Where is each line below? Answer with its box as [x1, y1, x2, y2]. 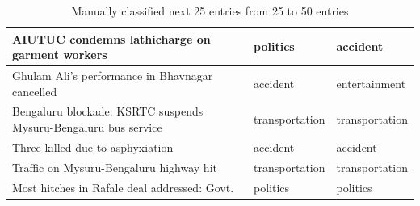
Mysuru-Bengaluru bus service [12, 119, 162, 136]
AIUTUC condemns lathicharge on [12, 30, 211, 47]
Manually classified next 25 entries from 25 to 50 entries [71, 2, 349, 19]
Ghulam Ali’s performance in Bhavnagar [12, 67, 213, 84]
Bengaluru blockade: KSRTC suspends [12, 103, 204, 120]
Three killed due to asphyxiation [12, 138, 174, 155]
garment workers [12, 46, 107, 63]
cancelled [12, 82, 57, 99]
